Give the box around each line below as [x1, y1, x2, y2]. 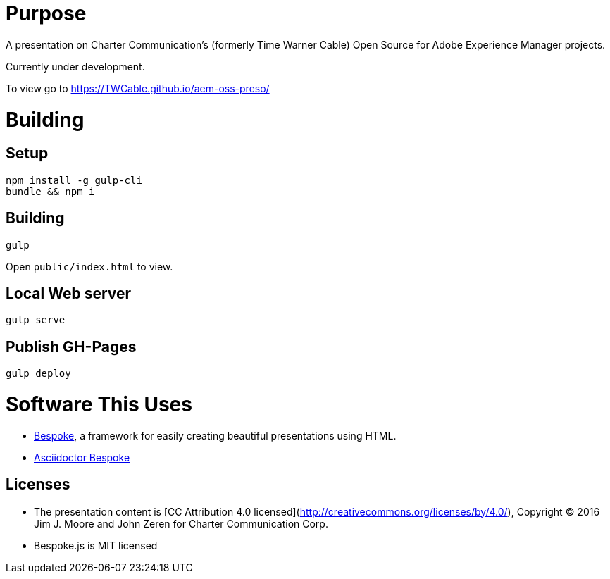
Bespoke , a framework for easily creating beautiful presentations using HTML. [34, 429, 397, 442]
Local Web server [6, 284, 132, 302]
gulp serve [6, 314, 66, 326]
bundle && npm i [6, 185, 95, 197]
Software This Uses [6, 392, 192, 416]
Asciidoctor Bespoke [34, 451, 130, 463]
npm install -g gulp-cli [6, 174, 142, 186]
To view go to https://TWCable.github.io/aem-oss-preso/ [6, 82, 270, 94]
